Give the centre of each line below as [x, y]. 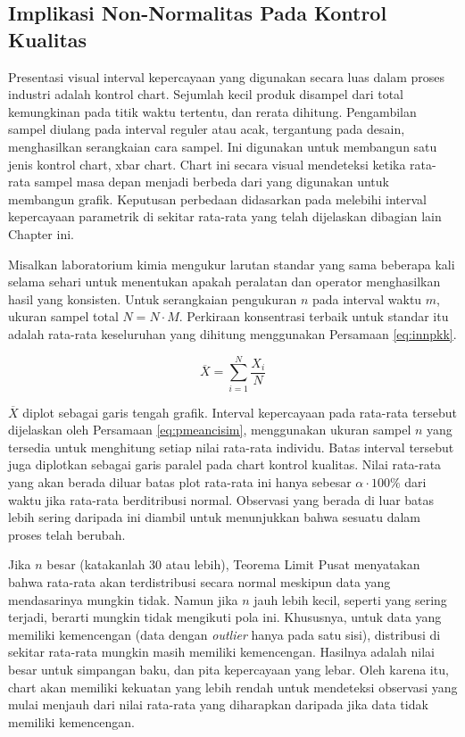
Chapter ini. [41, 233]
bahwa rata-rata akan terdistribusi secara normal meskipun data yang [199, 581]
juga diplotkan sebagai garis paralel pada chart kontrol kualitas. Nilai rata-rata [225, 464]
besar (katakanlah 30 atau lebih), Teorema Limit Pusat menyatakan [233, 564]
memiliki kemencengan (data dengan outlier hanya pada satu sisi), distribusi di [224, 634]
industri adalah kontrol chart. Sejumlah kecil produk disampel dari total [206, 94]
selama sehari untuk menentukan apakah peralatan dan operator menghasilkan [224, 282]
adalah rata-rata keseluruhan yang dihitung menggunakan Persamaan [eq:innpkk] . [232, 333]
